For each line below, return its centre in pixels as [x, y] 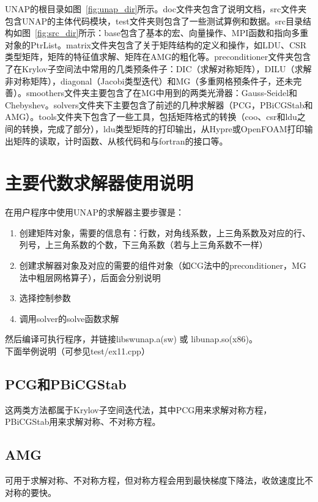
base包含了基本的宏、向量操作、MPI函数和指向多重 [206, 33]
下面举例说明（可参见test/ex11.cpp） [77, 351]
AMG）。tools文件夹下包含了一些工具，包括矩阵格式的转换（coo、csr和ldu [151, 117]
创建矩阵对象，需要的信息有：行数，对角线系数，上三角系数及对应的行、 [165, 232]
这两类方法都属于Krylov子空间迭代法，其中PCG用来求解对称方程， [139, 409]
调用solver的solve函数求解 [69, 318]
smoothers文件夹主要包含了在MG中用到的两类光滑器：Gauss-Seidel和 [162, 93]
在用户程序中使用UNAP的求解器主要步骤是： [95, 212]
